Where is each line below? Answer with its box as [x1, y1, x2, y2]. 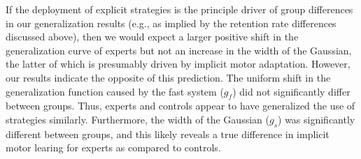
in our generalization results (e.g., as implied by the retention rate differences [6, 15, 337, 30]
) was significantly [278, 112, 355, 126]
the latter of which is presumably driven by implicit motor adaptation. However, [6, 56, 351, 71]
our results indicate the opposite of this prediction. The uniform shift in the [6, 70, 331, 84]
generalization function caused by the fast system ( [6, 84, 224, 98]
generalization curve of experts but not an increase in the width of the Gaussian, [6, 43, 352, 57]
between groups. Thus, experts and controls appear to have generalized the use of [6, 98, 355, 113]
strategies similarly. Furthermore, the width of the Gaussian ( [6, 112, 269, 126]
